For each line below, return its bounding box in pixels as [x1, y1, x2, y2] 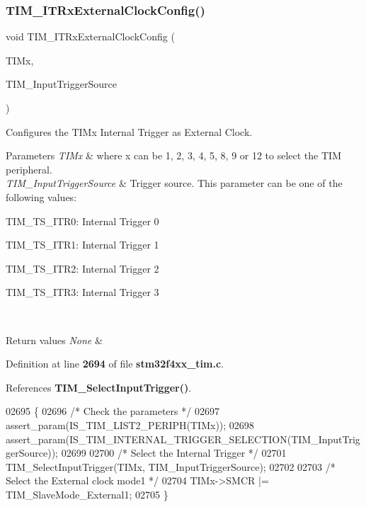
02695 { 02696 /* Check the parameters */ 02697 [6, 404, 219, 418]
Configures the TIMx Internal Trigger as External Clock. [6, 124, 253, 139]
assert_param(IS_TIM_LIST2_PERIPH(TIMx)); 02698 [6, 417, 254, 432]
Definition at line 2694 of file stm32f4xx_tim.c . [6, 356, 224, 371]
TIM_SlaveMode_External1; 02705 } [6, 486, 168, 501]
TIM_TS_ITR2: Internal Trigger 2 [6, 261, 159, 275]
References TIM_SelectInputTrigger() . [6, 380, 192, 394]
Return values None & [6, 332, 103, 347]
